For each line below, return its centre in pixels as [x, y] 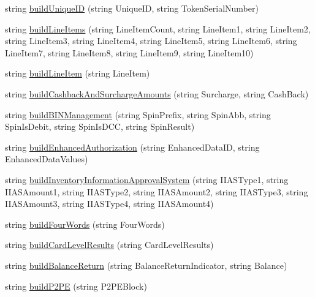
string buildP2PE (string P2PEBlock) [76, 286]
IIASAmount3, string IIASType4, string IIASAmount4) [109, 204]
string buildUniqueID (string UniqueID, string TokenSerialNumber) [132, 8]
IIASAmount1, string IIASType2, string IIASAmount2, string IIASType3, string [157, 191]
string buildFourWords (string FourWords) [85, 224]
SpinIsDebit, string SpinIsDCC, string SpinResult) [100, 126]
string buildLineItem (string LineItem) [78, 73]
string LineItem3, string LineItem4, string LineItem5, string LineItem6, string [151, 41]
